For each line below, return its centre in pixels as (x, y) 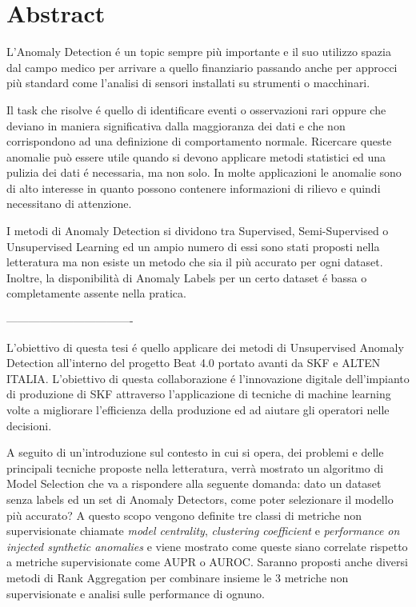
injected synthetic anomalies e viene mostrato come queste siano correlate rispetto (207, 546)
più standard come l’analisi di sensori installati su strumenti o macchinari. (188, 83)
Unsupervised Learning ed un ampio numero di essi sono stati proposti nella (193, 246)
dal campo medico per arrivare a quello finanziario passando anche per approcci (202, 67)
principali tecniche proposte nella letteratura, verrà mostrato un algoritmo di (195, 467)
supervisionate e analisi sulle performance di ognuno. (136, 593)
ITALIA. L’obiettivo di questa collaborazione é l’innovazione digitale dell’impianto (208, 378)
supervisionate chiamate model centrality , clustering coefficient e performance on (203, 531)
